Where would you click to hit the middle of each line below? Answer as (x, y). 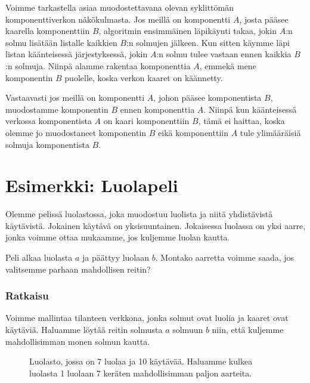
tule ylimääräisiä (270, 132)
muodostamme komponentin (57, 109)
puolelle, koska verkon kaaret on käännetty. (144, 77)
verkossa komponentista (49, 121)
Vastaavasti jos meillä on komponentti (75, 98)
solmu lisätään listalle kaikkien (61, 42)
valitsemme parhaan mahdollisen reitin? (78, 269)
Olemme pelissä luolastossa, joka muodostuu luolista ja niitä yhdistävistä (139, 214)
